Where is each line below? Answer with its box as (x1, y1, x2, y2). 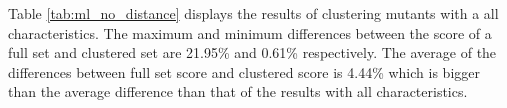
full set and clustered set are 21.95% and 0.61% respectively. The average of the (8, 42, 497, 63)
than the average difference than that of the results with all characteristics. (8, 81, 468, 102)
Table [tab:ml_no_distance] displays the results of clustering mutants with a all (8, 3, 499, 23)
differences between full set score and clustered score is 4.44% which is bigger (8, 61, 480, 82)
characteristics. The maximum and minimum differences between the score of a (8, 22, 492, 43)
